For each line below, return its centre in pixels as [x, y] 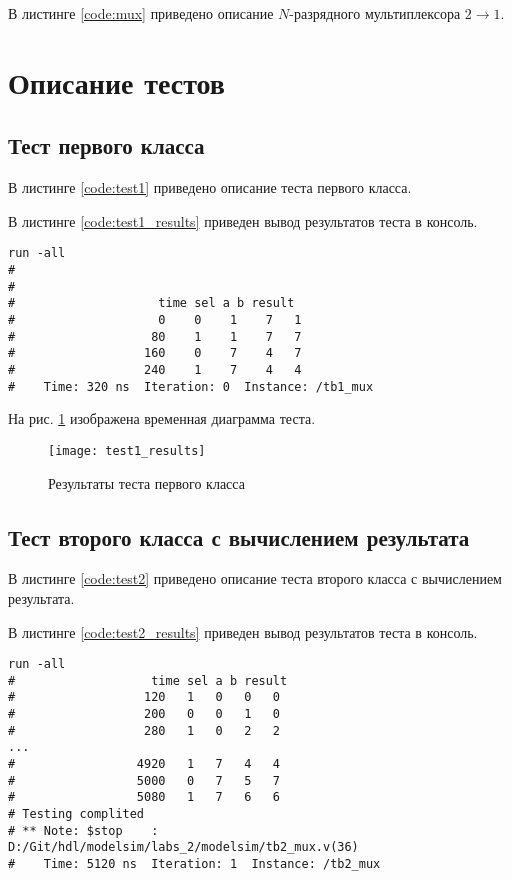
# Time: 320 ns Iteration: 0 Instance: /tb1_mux [191, 386]
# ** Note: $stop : [83, 830]
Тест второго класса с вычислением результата [239, 536]
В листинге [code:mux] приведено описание [141, 13]
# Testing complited [76, 814]
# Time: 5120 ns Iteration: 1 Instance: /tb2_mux [194, 863]
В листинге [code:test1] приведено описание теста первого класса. [210, 187]
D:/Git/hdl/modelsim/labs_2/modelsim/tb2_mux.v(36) [183, 847]
